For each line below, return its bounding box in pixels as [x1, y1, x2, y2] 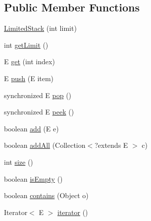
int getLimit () [4, 39, 49, 50]
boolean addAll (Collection [4, 140, 86, 150]
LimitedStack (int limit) [4, 23, 77, 33]
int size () [4, 156, 33, 167]
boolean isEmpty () [4, 173, 63, 184]
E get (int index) [4, 56, 55, 67]
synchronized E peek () [4, 107, 74, 117]
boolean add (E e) [4, 123, 59, 133]
